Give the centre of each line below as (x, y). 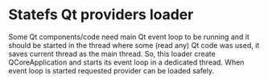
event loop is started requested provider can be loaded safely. (111, 70)
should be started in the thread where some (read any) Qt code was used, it (134, 45)
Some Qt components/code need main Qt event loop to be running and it (129, 37)
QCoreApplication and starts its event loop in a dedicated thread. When (126, 62)
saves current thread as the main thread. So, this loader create (112, 53)
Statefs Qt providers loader (101, 15)
